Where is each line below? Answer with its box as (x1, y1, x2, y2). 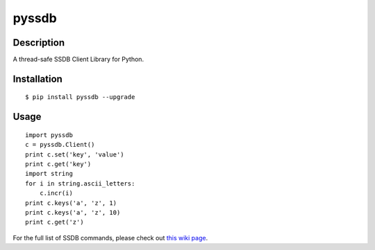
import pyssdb (25, 131, 73, 139)
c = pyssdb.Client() (25, 141, 95, 149)
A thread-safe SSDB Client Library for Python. (12, 55, 144, 64)
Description (12, 37, 65, 48)
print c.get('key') (25, 160, 92, 168)
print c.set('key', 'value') (25, 150, 124, 159)
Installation (12, 73, 62, 84)
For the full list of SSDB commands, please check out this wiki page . (12, 233, 208, 242)
